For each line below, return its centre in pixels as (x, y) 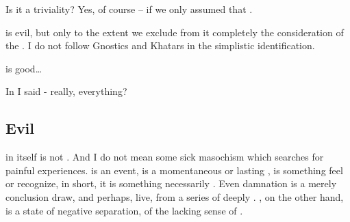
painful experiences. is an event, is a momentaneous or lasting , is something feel (174, 170)
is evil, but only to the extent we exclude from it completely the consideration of (175, 32)
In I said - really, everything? (66, 91)
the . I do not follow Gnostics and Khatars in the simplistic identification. (160, 45)
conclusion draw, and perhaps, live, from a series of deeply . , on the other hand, (175, 196)
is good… (24, 68)
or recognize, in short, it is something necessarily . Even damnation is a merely (171, 183)
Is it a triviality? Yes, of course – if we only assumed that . (129, 9)
